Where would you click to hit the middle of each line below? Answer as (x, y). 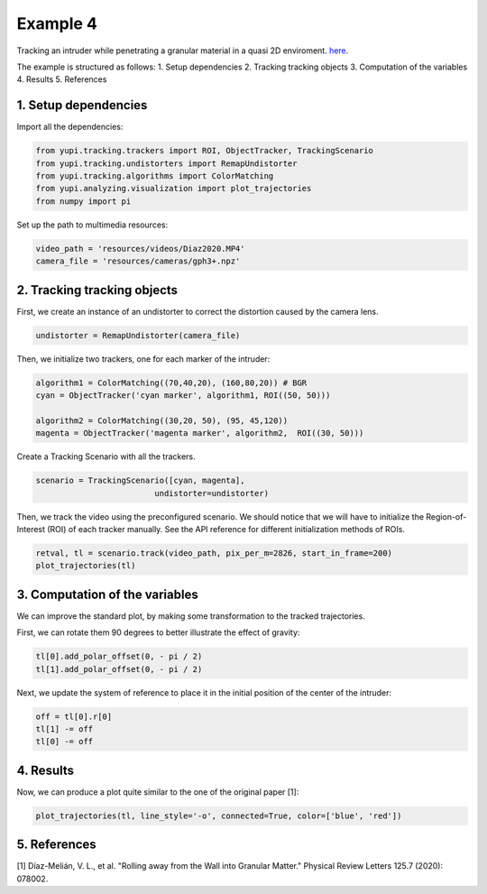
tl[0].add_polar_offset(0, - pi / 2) (119, 657)
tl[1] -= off (64, 729)
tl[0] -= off (64, 742)
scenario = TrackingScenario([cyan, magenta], (140, 481)
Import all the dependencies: (70, 127)
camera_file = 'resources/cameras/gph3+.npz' (138, 261)
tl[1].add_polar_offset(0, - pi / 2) (119, 669)
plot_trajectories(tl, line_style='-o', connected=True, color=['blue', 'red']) (219, 816)
